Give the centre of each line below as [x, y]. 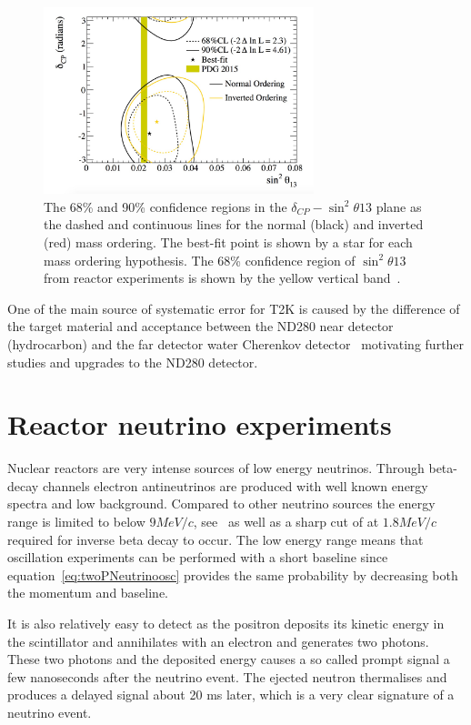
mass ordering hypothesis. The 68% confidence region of [200, 260]
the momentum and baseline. [88, 593]
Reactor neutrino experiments [200, 424]
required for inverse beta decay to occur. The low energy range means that [215, 539]
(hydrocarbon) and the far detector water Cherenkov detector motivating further [236, 343]
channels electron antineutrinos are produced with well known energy [235, 485]
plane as [399, 206]
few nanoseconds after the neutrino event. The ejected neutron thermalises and [227, 676]
